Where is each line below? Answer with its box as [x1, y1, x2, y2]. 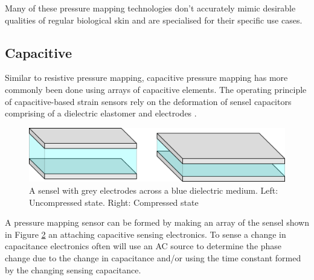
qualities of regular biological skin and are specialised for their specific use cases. [5, 13, 303, 26]
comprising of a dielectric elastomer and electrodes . [5, 107, 197, 119]
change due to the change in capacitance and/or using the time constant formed [5, 252, 301, 264]
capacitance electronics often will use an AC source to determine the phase [5, 240, 282, 252]
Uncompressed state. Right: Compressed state [29, 196, 199, 208]
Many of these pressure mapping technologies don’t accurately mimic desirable [5, 2, 296, 14]
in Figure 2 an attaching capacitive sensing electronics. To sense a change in [5, 227, 286, 240]
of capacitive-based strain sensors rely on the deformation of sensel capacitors [5, 95, 292, 107]
